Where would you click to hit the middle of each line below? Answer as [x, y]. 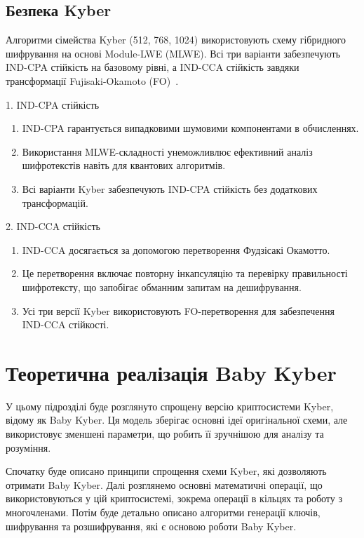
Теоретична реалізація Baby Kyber [171, 372]
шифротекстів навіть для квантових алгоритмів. [124, 165]
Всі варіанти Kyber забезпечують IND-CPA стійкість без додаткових [170, 188]
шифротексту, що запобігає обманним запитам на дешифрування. [162, 287]
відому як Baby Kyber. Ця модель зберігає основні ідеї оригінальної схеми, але [177, 420]
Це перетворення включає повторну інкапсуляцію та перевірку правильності [185, 273]
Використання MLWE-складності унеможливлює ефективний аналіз [167, 151]
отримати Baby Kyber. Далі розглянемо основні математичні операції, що [164, 484]
